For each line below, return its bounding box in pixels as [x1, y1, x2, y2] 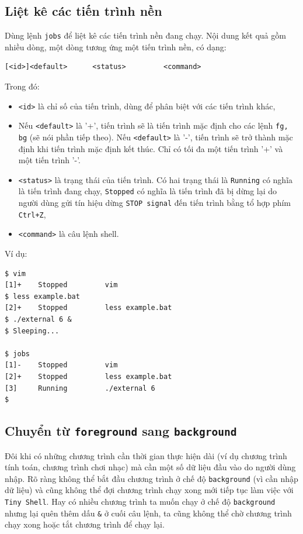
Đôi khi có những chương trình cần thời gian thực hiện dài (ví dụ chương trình [5, 449, 287, 461]
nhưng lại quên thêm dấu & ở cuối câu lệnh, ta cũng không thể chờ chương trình [5, 507, 292, 519]
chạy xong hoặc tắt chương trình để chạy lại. [5, 518, 165, 530]
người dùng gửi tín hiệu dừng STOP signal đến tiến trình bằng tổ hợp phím [18, 197, 291, 209]
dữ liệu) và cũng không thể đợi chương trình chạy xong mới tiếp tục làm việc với [5, 484, 294, 496]
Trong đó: [5, 80, 40, 92]
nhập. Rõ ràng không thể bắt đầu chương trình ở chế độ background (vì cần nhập [5, 472, 298, 484]
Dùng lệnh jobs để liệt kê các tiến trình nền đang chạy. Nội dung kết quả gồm [5, 29, 286, 42]
